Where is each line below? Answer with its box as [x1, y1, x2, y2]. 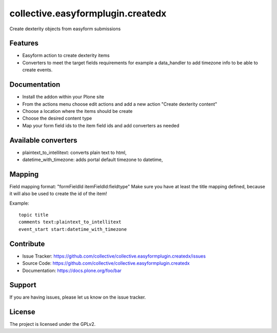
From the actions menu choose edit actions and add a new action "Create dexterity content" [22, 101, 217, 107]
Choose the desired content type [22, 115, 92, 122]
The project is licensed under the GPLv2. [9, 321, 96, 327]
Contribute [9, 239, 45, 248]
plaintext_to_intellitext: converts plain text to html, [22, 149, 127, 155]
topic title [18, 212, 49, 218]
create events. [22, 67, 53, 73]
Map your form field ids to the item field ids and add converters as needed [22, 122, 180, 128]
